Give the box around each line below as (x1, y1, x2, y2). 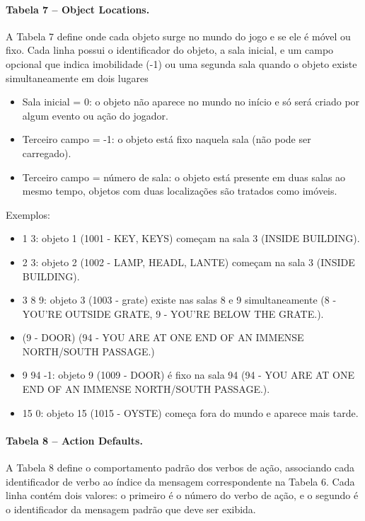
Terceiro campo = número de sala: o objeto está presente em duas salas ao (22, 169, 346, 184)
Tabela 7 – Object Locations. (6, 1, 150, 16)
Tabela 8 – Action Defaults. (6, 433, 143, 447)
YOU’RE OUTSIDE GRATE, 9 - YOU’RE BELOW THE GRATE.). (22, 306, 324, 321)
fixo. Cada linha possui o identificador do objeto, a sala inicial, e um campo (6, 42, 334, 57)
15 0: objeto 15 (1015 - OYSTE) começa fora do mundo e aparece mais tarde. (22, 405, 359, 420)
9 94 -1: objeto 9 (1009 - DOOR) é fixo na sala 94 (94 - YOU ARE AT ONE (22, 367, 355, 382)
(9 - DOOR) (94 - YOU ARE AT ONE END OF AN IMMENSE (22, 330, 304, 345)
